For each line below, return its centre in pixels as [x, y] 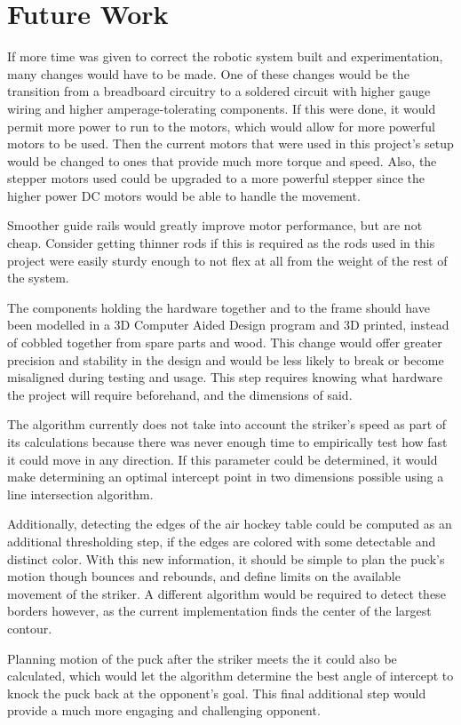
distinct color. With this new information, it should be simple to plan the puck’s [226, 558]
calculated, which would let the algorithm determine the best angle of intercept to [230, 676]
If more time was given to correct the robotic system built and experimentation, [225, 56]
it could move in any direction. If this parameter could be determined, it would [223, 459]
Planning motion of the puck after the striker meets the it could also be [202, 658]
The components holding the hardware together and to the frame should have [219, 307]
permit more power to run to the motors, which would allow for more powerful [221, 126]
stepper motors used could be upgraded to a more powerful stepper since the [216, 178]
